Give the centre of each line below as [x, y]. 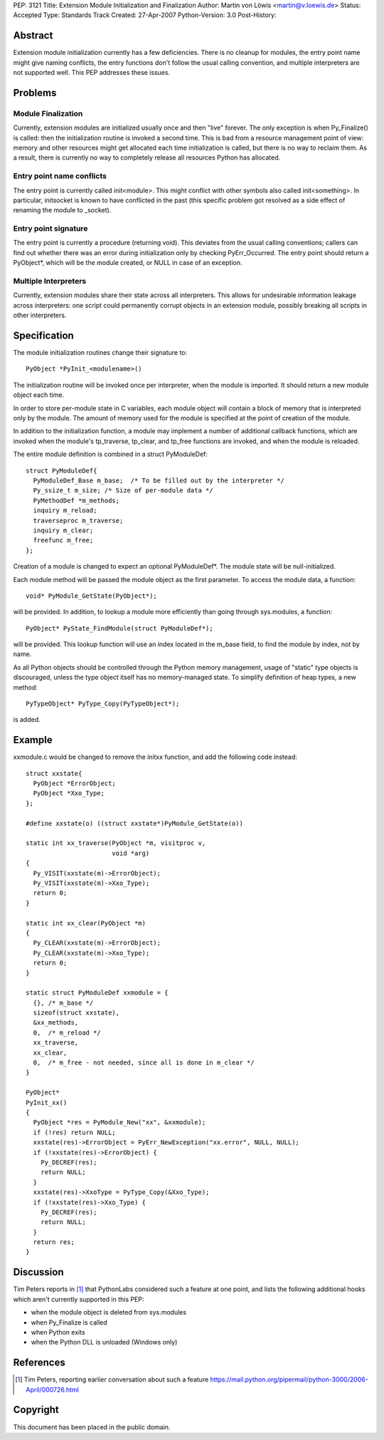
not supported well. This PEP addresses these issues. [92, 73]
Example [33, 740]
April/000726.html [53, 1389]
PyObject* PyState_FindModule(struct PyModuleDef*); [119, 628]
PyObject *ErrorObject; [75, 783]
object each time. [38, 395]
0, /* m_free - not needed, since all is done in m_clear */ [144, 1063]
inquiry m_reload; [65, 511]
